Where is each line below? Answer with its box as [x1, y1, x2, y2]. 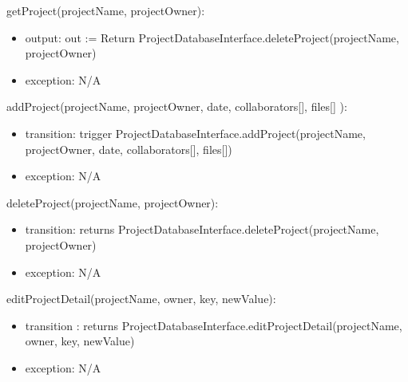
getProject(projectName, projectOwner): [6, 2, 205, 18]
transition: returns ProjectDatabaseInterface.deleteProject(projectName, [25, 221, 379, 238]
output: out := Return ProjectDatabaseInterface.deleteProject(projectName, [25, 29, 399, 45]
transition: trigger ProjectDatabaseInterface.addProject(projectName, [25, 124, 366, 141]
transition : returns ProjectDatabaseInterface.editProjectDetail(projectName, [25, 317, 402, 333]
